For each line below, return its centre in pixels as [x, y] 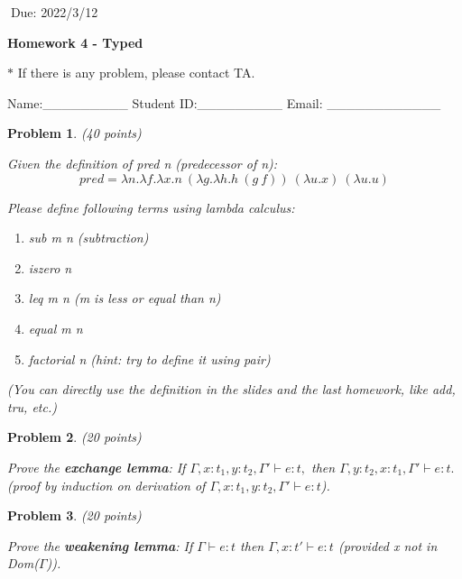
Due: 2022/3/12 [54, 12]
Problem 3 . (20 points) [74, 515]
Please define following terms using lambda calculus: [151, 207]
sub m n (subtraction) [88, 238]
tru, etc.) [32, 406]
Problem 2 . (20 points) [74, 437]
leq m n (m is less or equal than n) [125, 298]
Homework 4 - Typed [75, 42]
